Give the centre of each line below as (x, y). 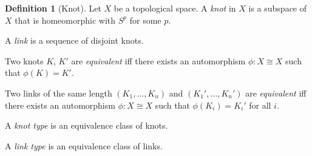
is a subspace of (278, 8)
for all (260, 105)
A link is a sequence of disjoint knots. (74, 40)
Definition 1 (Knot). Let (53, 8)
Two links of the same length (59, 93)
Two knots (24, 60)
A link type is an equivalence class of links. (84, 145)
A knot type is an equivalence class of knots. (86, 125)
